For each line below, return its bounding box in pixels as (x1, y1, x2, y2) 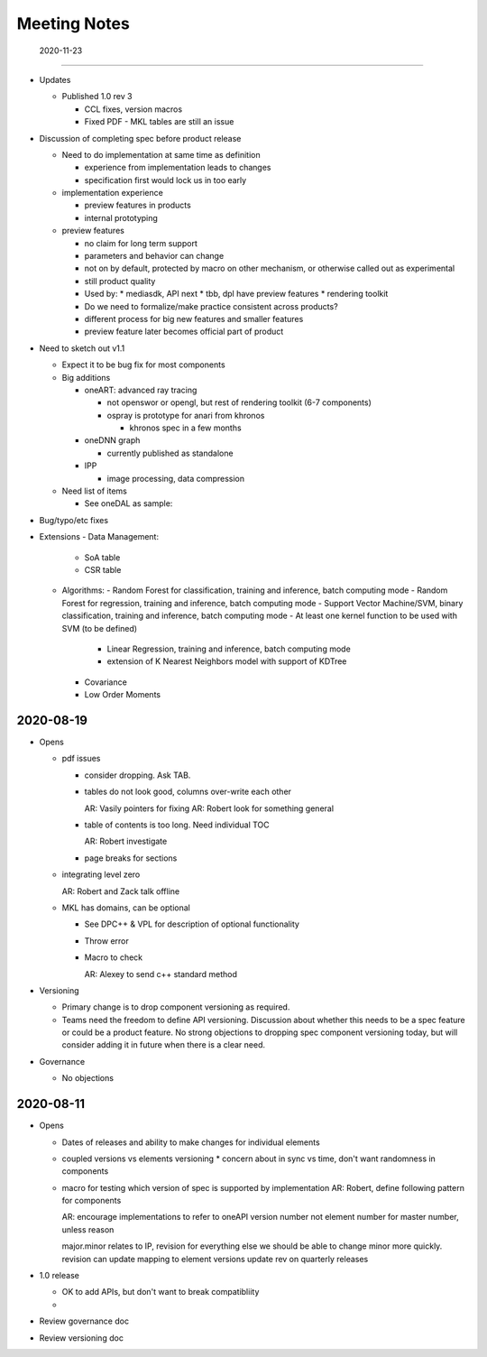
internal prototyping (84, 212, 158, 223)
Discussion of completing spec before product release (39, 133, 242, 143)
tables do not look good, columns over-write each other (84, 786, 292, 798)
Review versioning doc (39, 1332, 124, 1343)
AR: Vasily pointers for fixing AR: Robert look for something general (84, 803, 334, 814)
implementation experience (61, 188, 164, 198)
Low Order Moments (84, 689, 161, 700)
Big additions (61, 372, 111, 383)
